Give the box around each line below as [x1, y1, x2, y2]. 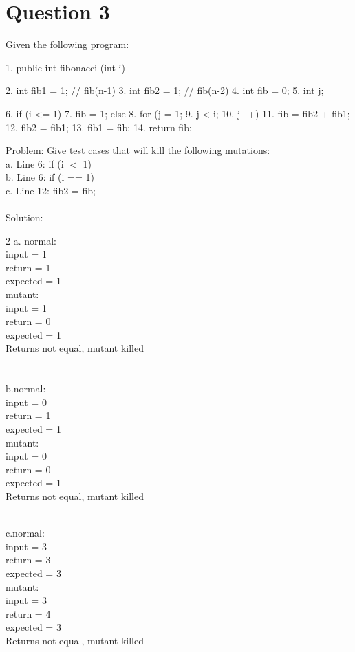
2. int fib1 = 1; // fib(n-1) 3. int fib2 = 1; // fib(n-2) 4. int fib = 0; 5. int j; [6, 83, 324, 98]
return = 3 [6, 552, 51, 567]
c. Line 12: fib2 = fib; [6, 183, 96, 197]
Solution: [6, 210, 43, 225]
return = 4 [6, 606, 51, 620]
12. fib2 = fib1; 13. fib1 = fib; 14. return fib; [6, 120, 192, 134]
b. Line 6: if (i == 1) [6, 170, 94, 184]
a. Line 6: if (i [6, 156, 64, 170]
